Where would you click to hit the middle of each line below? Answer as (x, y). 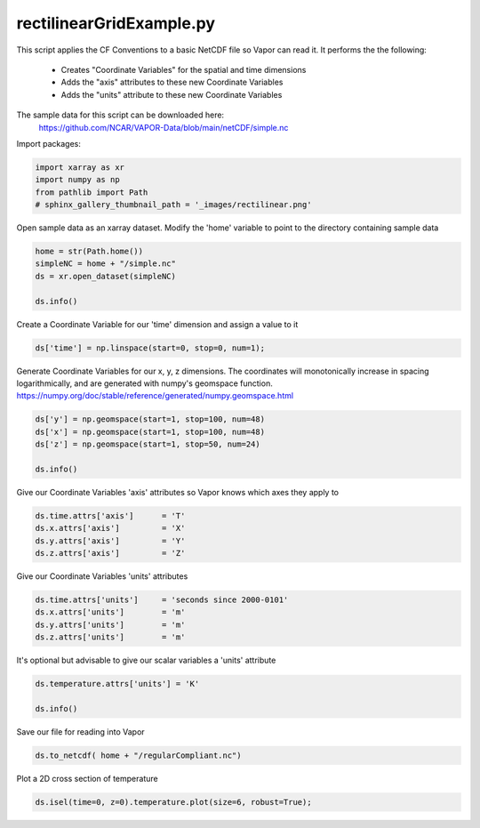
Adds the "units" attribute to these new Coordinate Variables (172, 94)
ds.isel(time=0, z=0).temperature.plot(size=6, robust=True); (173, 802)
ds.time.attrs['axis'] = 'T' (110, 515)
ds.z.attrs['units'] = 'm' (110, 637)
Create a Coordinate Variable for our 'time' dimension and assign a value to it (157, 324)
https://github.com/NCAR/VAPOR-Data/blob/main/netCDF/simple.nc (164, 127)
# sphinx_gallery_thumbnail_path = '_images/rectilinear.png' (173, 205)
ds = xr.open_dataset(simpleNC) (106, 276)
